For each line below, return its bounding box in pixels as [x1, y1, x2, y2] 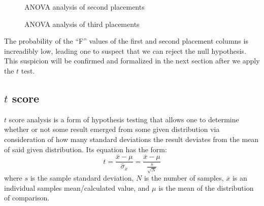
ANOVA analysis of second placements [24, 2, 145, 12]
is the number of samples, [144, 173, 224, 183]
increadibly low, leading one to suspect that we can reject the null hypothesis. [4, 45, 246, 56]
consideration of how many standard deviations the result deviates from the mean [4, 133, 259, 144]
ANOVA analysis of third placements [24, 18, 140, 29]
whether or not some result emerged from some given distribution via [4, 124, 220, 134]
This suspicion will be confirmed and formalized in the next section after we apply [4, 55, 260, 66]
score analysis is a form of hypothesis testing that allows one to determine [9, 114, 239, 124]
